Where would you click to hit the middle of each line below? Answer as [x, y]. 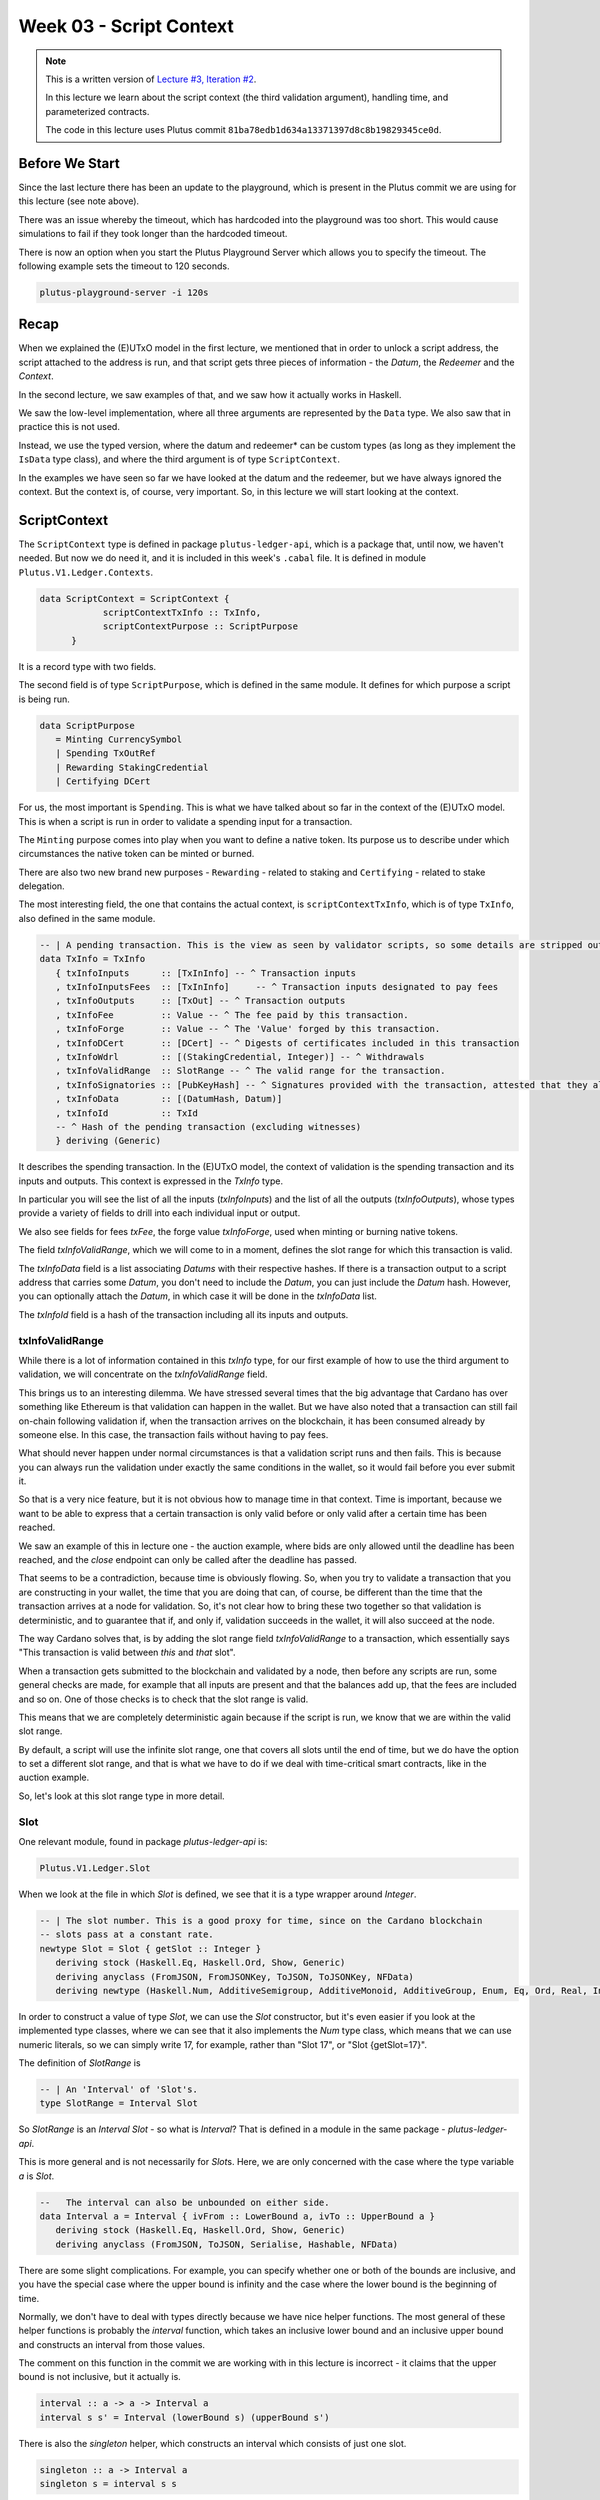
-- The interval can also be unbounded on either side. [184, 2202]
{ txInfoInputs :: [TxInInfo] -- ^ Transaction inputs [206, 973]
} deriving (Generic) [108, 1141]
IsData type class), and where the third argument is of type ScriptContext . [179, 459]
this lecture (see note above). [79, 201]
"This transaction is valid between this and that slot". [127, 1652]
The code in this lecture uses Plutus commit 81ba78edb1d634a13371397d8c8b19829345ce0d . [243, 130]
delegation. [41, 886]
